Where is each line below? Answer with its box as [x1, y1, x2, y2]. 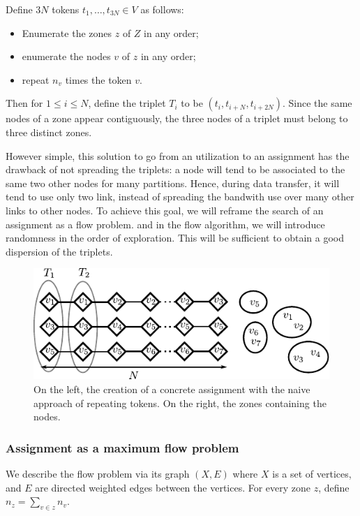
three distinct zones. [6, 124, 92, 139]
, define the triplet [88, 96, 166, 110]
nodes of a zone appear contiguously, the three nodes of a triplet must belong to [6, 111, 348, 126]
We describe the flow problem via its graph [6, 466, 190, 480]
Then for [6, 96, 43, 110]
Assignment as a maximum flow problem [6, 438, 239, 456]
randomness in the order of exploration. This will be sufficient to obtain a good [6, 230, 345, 245]
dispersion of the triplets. [6, 244, 113, 258]
